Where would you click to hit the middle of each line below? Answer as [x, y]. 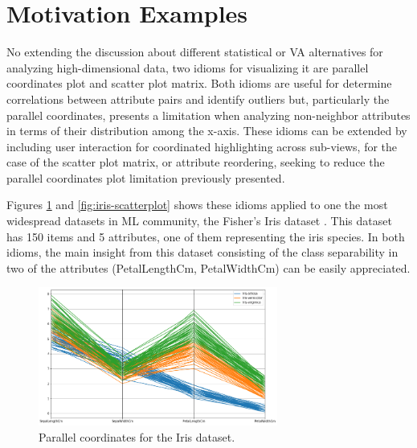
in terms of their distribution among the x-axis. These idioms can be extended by [207, 131]
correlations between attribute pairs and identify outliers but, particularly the [198, 99]
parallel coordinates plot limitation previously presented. [146, 177]
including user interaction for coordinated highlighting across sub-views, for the [202, 146]
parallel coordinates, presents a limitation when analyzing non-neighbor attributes [208, 115]
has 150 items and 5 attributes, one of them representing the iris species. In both [206, 236]
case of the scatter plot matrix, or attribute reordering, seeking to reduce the [196, 162]
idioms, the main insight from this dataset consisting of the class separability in [202, 252]
